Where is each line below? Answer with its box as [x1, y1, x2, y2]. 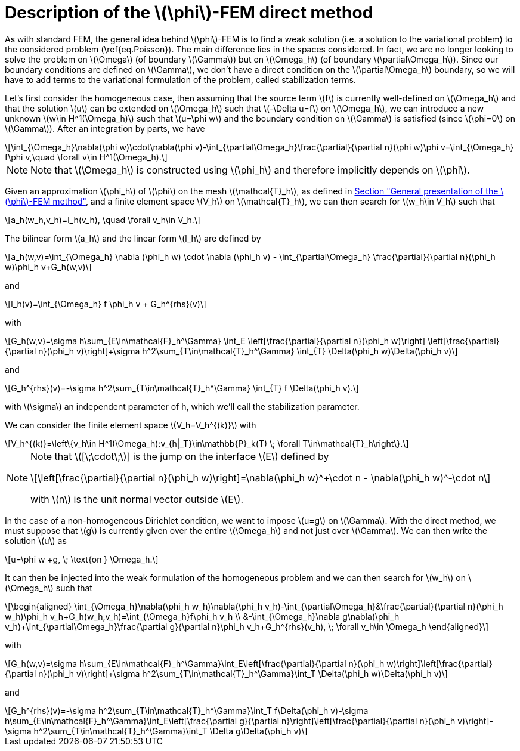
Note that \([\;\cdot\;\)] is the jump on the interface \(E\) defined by [30, 450, 329, 462]
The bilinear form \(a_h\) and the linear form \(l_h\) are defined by [5, 233, 261, 243]
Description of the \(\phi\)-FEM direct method [5, 2, 373, 23]
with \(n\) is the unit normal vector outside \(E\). [30, 493, 243, 505]
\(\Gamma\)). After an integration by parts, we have [5, 123, 205, 134]
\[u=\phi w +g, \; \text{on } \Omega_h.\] [5, 554, 159, 564]
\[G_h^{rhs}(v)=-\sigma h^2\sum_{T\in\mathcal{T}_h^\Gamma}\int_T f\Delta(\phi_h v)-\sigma [5, 705, 369, 716]
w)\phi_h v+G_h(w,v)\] [5, 261, 92, 272]
